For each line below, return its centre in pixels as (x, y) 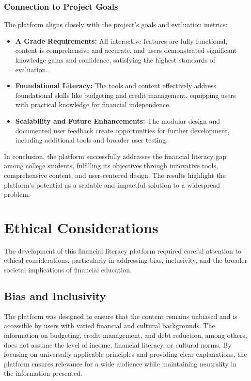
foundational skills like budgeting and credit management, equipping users (125, 95)
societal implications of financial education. (68, 270)
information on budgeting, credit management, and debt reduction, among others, (125, 335)
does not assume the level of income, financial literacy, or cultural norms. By (118, 344)
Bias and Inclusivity (55, 296)
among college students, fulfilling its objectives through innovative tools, (111, 166)
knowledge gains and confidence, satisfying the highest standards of (115, 60)
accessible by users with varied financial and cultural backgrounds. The (110, 325)
